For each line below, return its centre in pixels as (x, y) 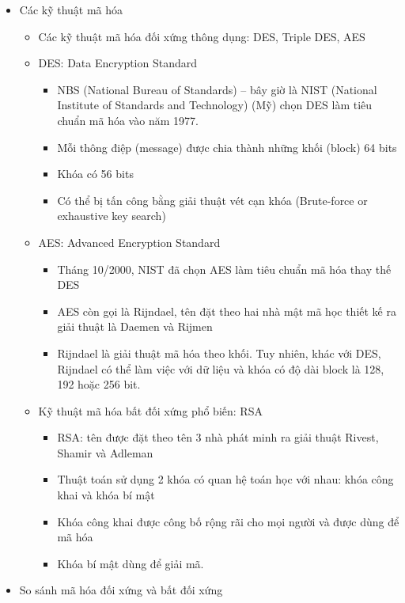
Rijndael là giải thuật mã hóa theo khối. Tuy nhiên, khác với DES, (219, 353)
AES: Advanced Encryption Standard (129, 242)
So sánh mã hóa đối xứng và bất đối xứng (121, 590)
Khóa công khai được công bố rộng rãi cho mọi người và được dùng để (228, 521)
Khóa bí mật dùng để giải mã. (131, 563)
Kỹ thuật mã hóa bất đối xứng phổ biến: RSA (150, 410)
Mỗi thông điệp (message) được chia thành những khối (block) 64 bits (227, 147)
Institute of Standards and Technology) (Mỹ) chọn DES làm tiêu (215, 105)
